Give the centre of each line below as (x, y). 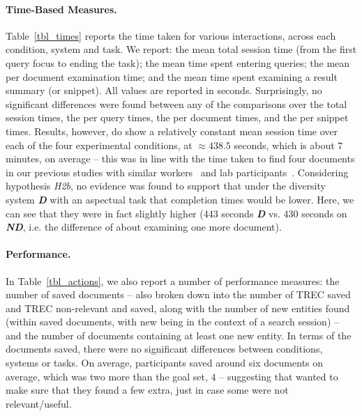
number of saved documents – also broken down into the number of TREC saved (178, 294)
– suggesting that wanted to (279, 376)
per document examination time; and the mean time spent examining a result (172, 76)
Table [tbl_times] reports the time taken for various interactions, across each (171, 35)
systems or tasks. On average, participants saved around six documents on (165, 363)
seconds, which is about (284, 145)
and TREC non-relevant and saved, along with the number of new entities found (178, 308)
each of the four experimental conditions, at (99, 145)
